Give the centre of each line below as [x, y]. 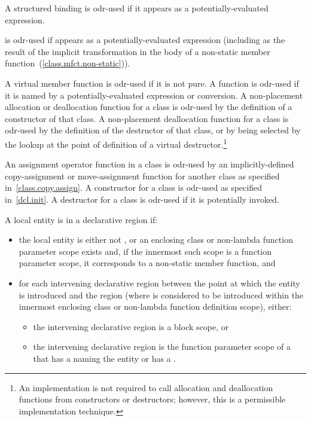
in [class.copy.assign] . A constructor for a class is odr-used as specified [133, 187]
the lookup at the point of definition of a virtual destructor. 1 [116, 143]
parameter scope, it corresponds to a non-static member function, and [147, 263]
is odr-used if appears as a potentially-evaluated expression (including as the [145, 40]
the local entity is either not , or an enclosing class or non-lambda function [156, 240]
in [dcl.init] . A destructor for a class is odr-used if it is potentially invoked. [142, 199]
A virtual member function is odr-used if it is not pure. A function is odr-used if [152, 83]
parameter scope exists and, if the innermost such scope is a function [145, 251]
